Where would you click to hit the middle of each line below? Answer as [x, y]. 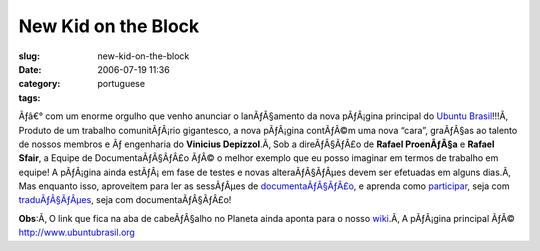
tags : [29, 97]
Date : [30, 69]
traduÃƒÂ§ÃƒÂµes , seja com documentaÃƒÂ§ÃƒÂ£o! [125, 200]
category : [39, 84]
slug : [29, 56]
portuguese [121, 84]
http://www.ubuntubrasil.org [76, 232]
